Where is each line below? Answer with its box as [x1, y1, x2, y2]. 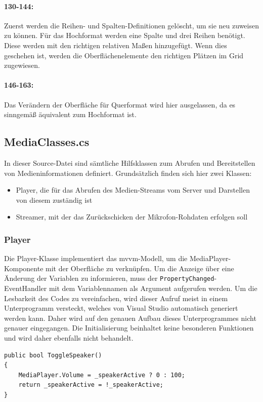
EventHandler [4, 282, 47, 293]
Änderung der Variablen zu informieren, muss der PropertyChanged [4, 273, 214, 283]
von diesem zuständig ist [16, 194, 93, 205]
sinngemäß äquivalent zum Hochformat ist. [4, 109, 137, 120]
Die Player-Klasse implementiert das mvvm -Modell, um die [4, 253, 188, 264]
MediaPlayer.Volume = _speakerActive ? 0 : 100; [18, 371, 185, 379]
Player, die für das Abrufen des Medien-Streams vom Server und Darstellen [16, 185, 250, 195]
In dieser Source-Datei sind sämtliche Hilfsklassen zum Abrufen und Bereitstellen [4, 157, 255, 168]
